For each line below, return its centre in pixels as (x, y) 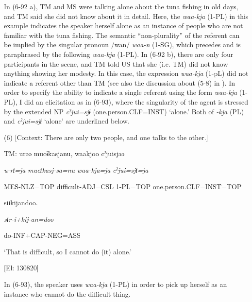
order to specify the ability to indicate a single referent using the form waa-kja (121, 92)
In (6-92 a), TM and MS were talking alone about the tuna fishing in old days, (121, 6)
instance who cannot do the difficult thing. (67, 293)
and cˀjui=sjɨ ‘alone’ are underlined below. (67, 121)
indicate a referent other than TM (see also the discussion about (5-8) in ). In (120, 82)
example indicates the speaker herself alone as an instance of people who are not (124, 26)
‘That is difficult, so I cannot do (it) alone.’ (68, 251)
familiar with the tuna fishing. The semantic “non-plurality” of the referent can (122, 35)
